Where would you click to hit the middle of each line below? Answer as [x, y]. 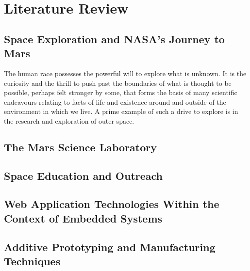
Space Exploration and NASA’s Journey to [114, 39]
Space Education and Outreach [83, 175]
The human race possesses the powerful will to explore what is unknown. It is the [125, 73]
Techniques [32, 261]
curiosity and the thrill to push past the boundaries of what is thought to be [118, 83]
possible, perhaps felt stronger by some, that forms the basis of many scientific [121, 92]
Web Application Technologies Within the [112, 204]
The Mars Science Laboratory [80, 147]
